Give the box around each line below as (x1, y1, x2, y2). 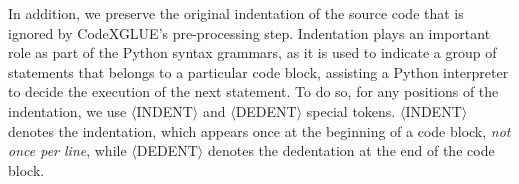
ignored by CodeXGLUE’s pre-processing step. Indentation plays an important (8, 22, 491, 43)
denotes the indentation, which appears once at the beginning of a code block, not (8, 120, 511, 141)
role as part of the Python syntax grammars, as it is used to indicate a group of (8, 42, 497, 63)
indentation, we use (8, 100, 127, 121)
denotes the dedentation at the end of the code (207, 140, 495, 161)
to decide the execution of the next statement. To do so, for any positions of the (8, 81, 499, 102)
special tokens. (306, 100, 396, 121)
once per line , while (8, 140, 127, 161)
